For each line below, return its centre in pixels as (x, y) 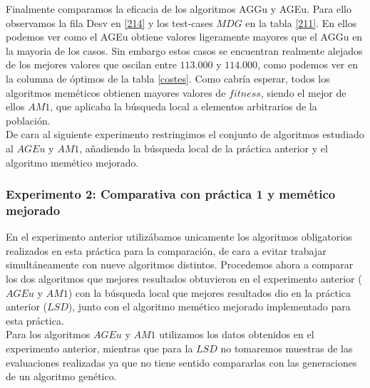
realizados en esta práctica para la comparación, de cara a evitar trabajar (166, 250)
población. (28, 120)
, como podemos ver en (308, 64)
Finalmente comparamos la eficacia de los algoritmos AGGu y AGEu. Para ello (179, 9)
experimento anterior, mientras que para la (99, 348)
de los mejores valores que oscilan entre (91, 64)
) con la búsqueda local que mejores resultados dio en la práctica (209, 292)
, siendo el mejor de (303, 92)
